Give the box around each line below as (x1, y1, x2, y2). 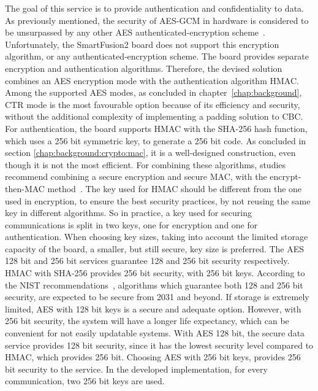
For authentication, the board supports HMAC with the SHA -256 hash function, (5, 122, 308, 134)
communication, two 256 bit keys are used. (5, 374, 165, 387)
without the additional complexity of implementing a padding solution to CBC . (5, 110, 303, 123)
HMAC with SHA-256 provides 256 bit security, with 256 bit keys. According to (5, 266, 305, 279)
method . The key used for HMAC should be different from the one (47, 182, 302, 195)
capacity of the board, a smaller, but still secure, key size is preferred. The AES (5, 242, 305, 255)
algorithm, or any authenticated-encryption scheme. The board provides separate (5, 50, 309, 63)
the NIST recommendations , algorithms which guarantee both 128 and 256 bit (5, 278, 303, 291)
